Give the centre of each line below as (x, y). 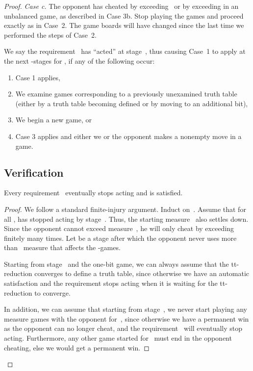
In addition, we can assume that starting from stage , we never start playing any (126, 309)
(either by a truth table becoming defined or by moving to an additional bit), (132, 103)
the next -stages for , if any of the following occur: (79, 60)
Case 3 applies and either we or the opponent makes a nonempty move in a (128, 136)
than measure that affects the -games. (62, 247)
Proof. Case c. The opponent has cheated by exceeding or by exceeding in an (121, 6)
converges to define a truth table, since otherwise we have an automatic (142, 273)
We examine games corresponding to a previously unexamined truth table (126, 94)
